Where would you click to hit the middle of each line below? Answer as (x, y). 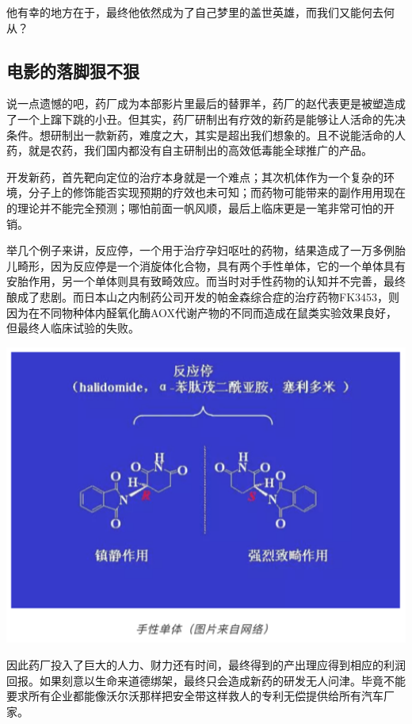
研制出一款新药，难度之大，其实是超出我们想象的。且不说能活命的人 (228, 134)
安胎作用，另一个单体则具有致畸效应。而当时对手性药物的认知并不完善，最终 (206, 281)
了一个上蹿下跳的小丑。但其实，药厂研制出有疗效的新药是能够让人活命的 (195, 119)
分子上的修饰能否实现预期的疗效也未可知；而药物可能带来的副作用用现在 (217, 192)
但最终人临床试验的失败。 (73, 328)
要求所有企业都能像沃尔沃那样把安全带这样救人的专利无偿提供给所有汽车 (195, 696)
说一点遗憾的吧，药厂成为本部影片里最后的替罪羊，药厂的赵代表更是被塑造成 (206, 103)
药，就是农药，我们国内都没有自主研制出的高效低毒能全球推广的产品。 (189, 150)
